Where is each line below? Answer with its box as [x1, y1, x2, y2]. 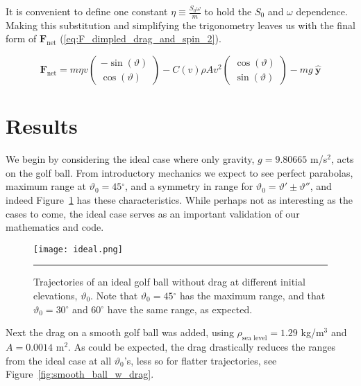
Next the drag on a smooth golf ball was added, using [6, 325, 234, 340]
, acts [330, 152, 354, 166]
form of [6, 31, 37, 46]
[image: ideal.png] [33, 244, 123, 254]
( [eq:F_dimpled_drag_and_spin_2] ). [60, 31, 221, 46]
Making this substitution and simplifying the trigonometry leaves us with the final [6, 17, 355, 32]
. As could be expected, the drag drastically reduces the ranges [68, 339, 336, 353]
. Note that [90, 288, 138, 302]
